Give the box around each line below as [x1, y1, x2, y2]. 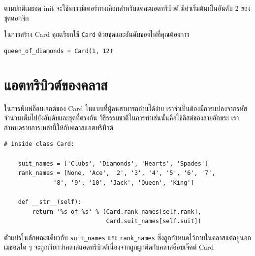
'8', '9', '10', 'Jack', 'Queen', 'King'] [53, 179, 194, 186]
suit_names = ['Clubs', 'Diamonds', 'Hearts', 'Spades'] [18, 160, 209, 167]
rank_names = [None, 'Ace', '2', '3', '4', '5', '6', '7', [18, 170, 216, 177]
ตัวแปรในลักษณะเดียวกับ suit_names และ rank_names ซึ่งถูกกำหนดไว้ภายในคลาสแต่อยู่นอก [4, 232, 252, 242]
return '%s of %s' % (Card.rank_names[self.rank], [32, 208, 201, 215]
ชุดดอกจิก [4, 12, 29, 23]
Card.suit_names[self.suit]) [106, 218, 201, 225]
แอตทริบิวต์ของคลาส [4, 74, 108, 94]
